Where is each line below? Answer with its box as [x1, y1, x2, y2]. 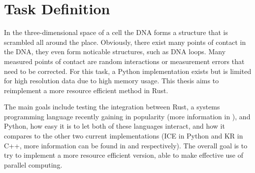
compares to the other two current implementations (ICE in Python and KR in [4, 131, 243, 141]
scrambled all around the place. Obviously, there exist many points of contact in [4, 36, 246, 47]
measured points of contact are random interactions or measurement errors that [4, 56, 245, 66]
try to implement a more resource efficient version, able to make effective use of [4, 150, 244, 160]
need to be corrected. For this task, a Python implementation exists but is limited [4, 66, 252, 76]
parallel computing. [4, 159, 63, 170]
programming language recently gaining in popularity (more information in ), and [4, 111, 251, 121]
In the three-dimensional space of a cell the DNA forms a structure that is [4, 27, 228, 37]
